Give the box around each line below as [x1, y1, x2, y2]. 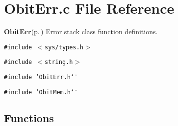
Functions [4, 110, 54, 125]
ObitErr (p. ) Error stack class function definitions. [4, 26, 158, 37]
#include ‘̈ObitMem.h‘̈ [4, 88, 75, 96]
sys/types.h [45, 43, 83, 51]
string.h [45, 59, 73, 66]
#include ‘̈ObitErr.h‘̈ [4, 74, 75, 81]
